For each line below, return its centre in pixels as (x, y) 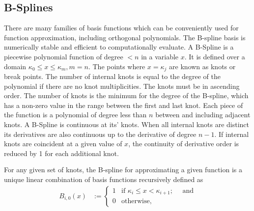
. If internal (232, 134)
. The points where (117, 66)
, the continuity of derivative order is (184, 144)
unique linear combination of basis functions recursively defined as (104, 179)
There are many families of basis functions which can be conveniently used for (121, 28)
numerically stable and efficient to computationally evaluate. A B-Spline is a (119, 47)
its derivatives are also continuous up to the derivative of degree (100, 134)
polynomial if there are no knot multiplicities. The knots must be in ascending (122, 86)
